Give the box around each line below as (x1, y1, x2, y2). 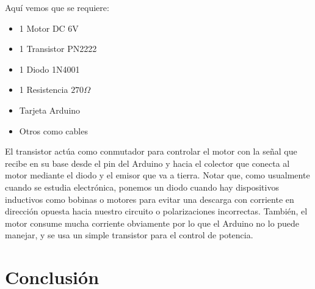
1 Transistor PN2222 (19, 42, 97, 55)
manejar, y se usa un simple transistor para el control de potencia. (5, 229, 253, 241)
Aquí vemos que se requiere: (5, 1, 109, 13)
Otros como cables (19, 124, 88, 137)
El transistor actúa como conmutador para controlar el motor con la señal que (5, 145, 297, 158)
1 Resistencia (19, 83, 68, 96)
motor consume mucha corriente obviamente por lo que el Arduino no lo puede (5, 216, 300, 229)
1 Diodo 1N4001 (19, 62, 80, 75)
